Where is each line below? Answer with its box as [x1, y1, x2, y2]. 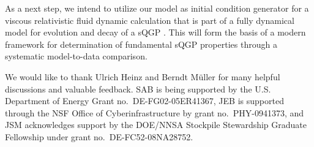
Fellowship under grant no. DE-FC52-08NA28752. [5, 130, 193, 143]
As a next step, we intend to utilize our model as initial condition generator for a [5, 2, 309, 14]
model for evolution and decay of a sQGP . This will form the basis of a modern [5, 26, 306, 39]
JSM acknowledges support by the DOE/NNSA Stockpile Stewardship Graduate [5, 118, 307, 131]
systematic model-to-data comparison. [5, 50, 148, 62]
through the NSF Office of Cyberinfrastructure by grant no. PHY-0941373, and [5, 106, 304, 119]
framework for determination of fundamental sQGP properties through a [5, 37, 277, 50]
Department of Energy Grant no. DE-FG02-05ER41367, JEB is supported [5, 94, 284, 107]
